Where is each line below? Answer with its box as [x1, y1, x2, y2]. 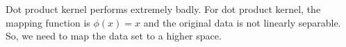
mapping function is [6, 15, 90, 29]
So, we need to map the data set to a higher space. [6, 29, 222, 43]
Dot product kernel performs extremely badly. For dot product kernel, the [6, 2, 321, 16]
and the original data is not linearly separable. [143, 15, 341, 29]
